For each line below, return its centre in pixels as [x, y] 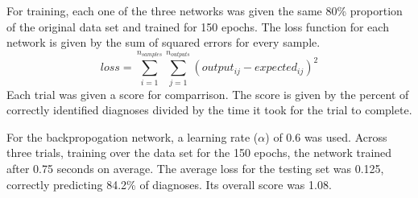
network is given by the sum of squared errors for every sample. [163, 42]
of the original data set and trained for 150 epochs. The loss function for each [198, 26]
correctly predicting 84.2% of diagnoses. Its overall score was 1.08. [169, 184]
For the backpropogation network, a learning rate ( [132, 136]
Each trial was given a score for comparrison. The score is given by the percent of [208, 94]
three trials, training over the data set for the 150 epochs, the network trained [199, 153]
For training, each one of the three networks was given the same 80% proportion [205, 10]
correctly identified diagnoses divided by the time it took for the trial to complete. [209, 110]
